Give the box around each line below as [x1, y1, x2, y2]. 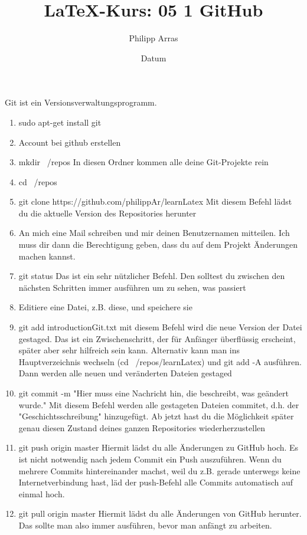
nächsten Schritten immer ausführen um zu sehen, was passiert [18, 281, 246, 293]
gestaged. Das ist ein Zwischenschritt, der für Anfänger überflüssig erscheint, [18, 332, 296, 344]
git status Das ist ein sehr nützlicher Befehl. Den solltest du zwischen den [18, 270, 285, 282]
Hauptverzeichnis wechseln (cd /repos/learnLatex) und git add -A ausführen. [18, 355, 302, 367]
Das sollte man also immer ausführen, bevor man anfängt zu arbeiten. [18, 518, 272, 531]
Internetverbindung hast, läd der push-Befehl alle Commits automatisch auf [18, 476, 293, 488]
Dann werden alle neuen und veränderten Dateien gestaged [18, 367, 232, 379]
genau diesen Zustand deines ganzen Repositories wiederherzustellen [18, 421, 266, 434]
